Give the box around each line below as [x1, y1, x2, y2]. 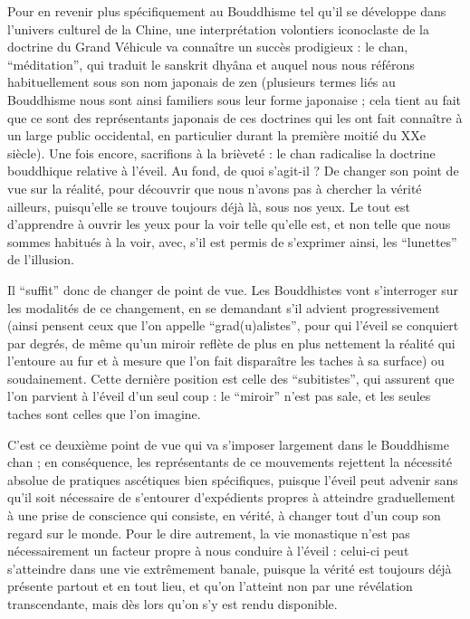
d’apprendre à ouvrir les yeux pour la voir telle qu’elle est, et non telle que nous [7, 214, 451, 233]
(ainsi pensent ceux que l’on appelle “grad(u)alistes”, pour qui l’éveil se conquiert [7, 316, 459, 335]
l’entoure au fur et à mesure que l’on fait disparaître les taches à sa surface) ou [7, 351, 445, 370]
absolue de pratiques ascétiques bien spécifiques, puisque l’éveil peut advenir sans [7, 470, 458, 489]
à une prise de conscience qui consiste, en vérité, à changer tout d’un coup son [7, 506, 441, 525]
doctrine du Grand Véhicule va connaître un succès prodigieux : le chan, [7, 37, 408, 56]
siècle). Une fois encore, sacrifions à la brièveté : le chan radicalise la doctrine [7, 143, 436, 162]
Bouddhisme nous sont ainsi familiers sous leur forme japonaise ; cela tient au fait [7, 90, 462, 109]
